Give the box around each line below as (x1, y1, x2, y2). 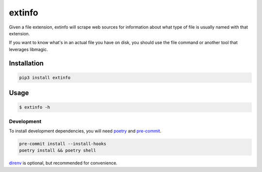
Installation (9, 59, 44, 67)
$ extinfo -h (19, 104, 50, 110)
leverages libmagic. (9, 46, 48, 52)
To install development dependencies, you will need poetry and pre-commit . (9, 128, 162, 134)
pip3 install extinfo (19, 75, 71, 80)
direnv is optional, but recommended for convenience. (9, 160, 117, 166)
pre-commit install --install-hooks (19, 141, 107, 147)
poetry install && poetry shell (19, 148, 97, 153)
